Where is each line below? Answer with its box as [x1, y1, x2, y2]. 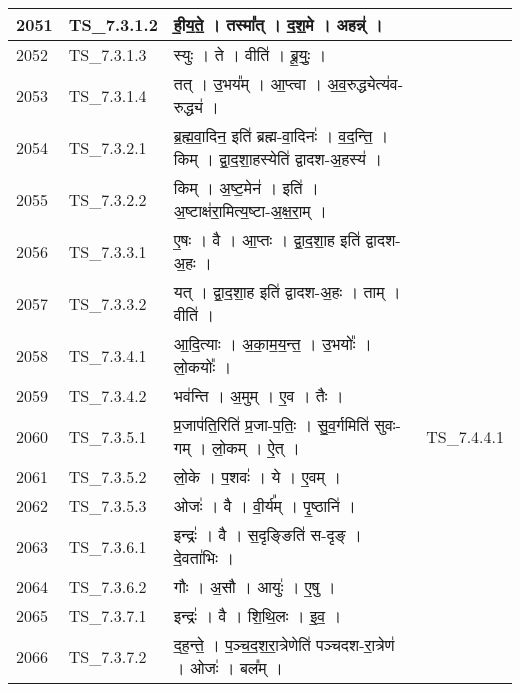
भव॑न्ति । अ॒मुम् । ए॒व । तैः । [173, 384, 344, 407]
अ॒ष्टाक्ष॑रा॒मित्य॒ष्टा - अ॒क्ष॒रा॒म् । [173, 199, 327, 222]
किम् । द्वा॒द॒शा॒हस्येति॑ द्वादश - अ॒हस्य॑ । [173, 147, 383, 170]
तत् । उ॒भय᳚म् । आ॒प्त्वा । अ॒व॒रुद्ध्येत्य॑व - [173, 72, 403, 95]
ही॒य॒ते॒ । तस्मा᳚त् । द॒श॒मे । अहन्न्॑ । [173, 13, 383, 36]
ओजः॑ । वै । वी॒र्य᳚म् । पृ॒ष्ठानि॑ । [173, 494, 356, 517]
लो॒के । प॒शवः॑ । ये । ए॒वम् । [173, 465, 341, 488]
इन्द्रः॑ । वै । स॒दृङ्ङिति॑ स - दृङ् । [173, 523, 362, 546]
